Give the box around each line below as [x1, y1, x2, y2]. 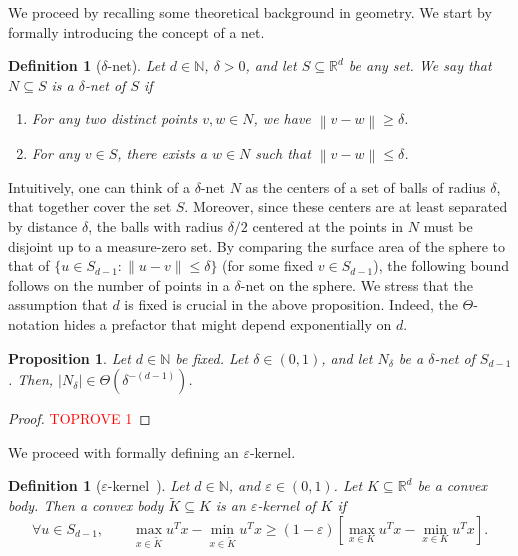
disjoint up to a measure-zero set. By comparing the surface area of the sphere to [8, 235, 505, 256]
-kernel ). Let [107, 475, 190, 496]
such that [255, 142, 311, 163]
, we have [253, 108, 311, 129]
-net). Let [107, 55, 165, 76]
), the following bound [373, 255, 509, 276]
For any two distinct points [31, 108, 198, 129]
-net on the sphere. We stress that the [240, 274, 473, 295]
